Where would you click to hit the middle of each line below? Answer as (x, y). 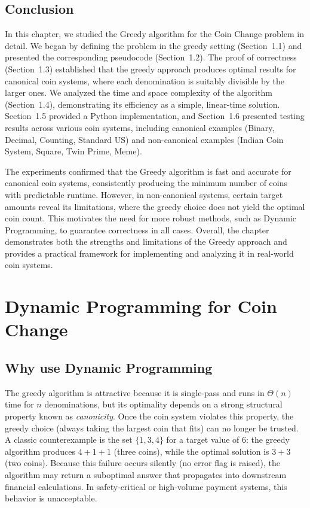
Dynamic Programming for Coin (141, 306)
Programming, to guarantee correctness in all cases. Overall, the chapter (137, 229)
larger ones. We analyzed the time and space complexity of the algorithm (139, 92)
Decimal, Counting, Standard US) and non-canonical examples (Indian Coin (144, 139)
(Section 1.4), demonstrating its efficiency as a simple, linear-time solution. (142, 104)
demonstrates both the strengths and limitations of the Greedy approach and (146, 241)
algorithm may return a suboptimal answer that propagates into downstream (146, 474)
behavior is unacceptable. (51, 498)
